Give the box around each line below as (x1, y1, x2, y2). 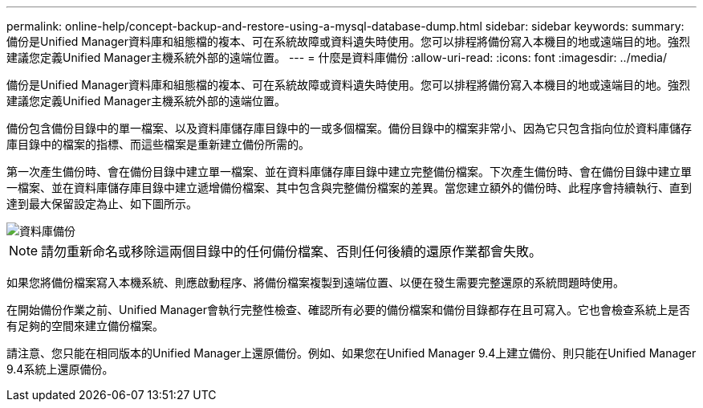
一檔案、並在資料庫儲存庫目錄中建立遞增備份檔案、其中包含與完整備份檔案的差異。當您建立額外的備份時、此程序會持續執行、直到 (6, 181, 692, 194)
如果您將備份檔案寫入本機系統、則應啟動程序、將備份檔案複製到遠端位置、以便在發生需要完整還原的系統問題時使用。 (6, 275, 624, 289)
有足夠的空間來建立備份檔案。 (6, 319, 164, 333)
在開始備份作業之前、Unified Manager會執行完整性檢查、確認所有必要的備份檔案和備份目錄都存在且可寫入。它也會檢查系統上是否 (6, 303, 690, 316)
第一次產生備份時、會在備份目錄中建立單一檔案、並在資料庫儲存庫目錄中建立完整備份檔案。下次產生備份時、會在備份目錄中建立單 (6, 165, 692, 178)
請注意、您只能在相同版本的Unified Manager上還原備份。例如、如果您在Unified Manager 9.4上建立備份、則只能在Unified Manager (6, 346, 697, 360)
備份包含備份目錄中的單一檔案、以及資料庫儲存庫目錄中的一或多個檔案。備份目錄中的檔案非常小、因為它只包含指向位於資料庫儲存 (6, 121, 692, 135)
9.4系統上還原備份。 (6, 362, 114, 376)
